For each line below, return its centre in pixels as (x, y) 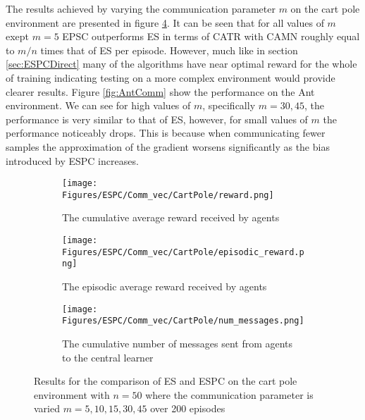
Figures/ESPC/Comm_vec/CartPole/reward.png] (168, 195)
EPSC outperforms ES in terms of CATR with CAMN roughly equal (211, 36)
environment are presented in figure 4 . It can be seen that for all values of (165, 22)
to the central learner (108, 357)
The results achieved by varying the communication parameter (141, 8)
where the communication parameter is (229, 394)
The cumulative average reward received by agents (171, 217)
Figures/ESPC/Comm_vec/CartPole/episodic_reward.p (183, 252)
